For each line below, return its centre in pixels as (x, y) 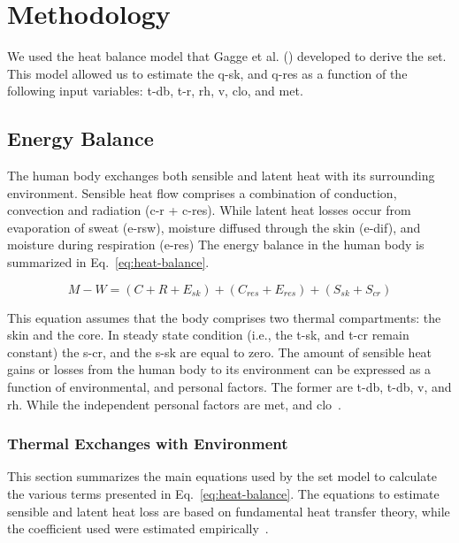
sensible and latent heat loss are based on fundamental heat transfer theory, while (229, 511)
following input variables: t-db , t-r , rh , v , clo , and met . (155, 91)
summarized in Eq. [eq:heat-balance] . (108, 262)
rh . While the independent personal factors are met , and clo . (174, 404)
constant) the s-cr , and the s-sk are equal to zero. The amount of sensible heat (220, 352)
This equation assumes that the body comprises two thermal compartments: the (224, 317)
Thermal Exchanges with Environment (148, 444)
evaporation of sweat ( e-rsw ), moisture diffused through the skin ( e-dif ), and (214, 227)
